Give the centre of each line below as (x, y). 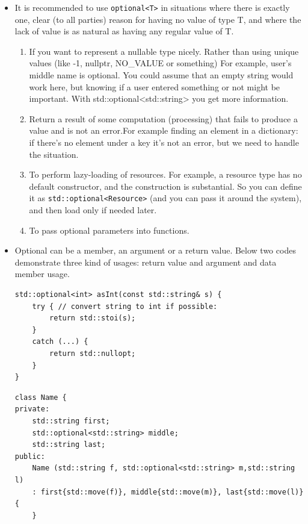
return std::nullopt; (93, 353)
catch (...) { (60, 342)
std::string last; (69, 445)
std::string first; (71, 421)
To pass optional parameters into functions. (109, 230)
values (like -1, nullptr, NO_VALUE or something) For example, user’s (160, 63)
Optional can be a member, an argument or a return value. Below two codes (155, 250)
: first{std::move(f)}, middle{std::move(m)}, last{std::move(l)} (168, 492)
